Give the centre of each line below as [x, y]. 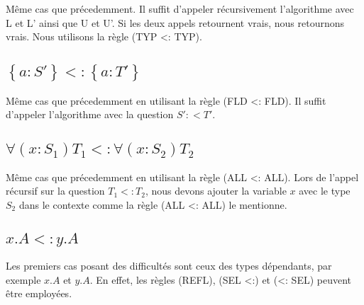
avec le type [325, 191]
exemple [23, 279]
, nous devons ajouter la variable [216, 191]
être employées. [39, 293]
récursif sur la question [55, 191]
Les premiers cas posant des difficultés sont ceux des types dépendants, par [169, 266]
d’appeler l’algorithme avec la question [90, 114]
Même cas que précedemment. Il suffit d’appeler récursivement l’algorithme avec [180, 8]
